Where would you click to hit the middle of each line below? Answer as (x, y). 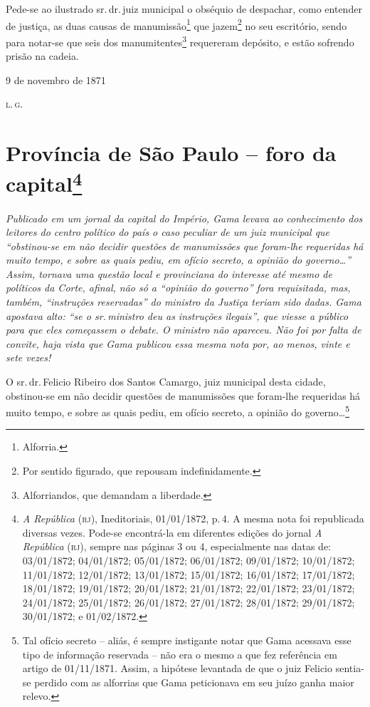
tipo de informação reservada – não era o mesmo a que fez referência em (180, 654)
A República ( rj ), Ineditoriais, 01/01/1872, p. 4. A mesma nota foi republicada (193, 518)
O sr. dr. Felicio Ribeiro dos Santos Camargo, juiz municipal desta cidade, (166, 382)
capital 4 (44, 182)
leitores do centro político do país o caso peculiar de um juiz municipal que (168, 232)
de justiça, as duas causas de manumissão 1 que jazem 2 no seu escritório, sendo (176, 24)
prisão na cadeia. (42, 56)
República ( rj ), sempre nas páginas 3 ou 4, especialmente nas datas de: (177, 546)
